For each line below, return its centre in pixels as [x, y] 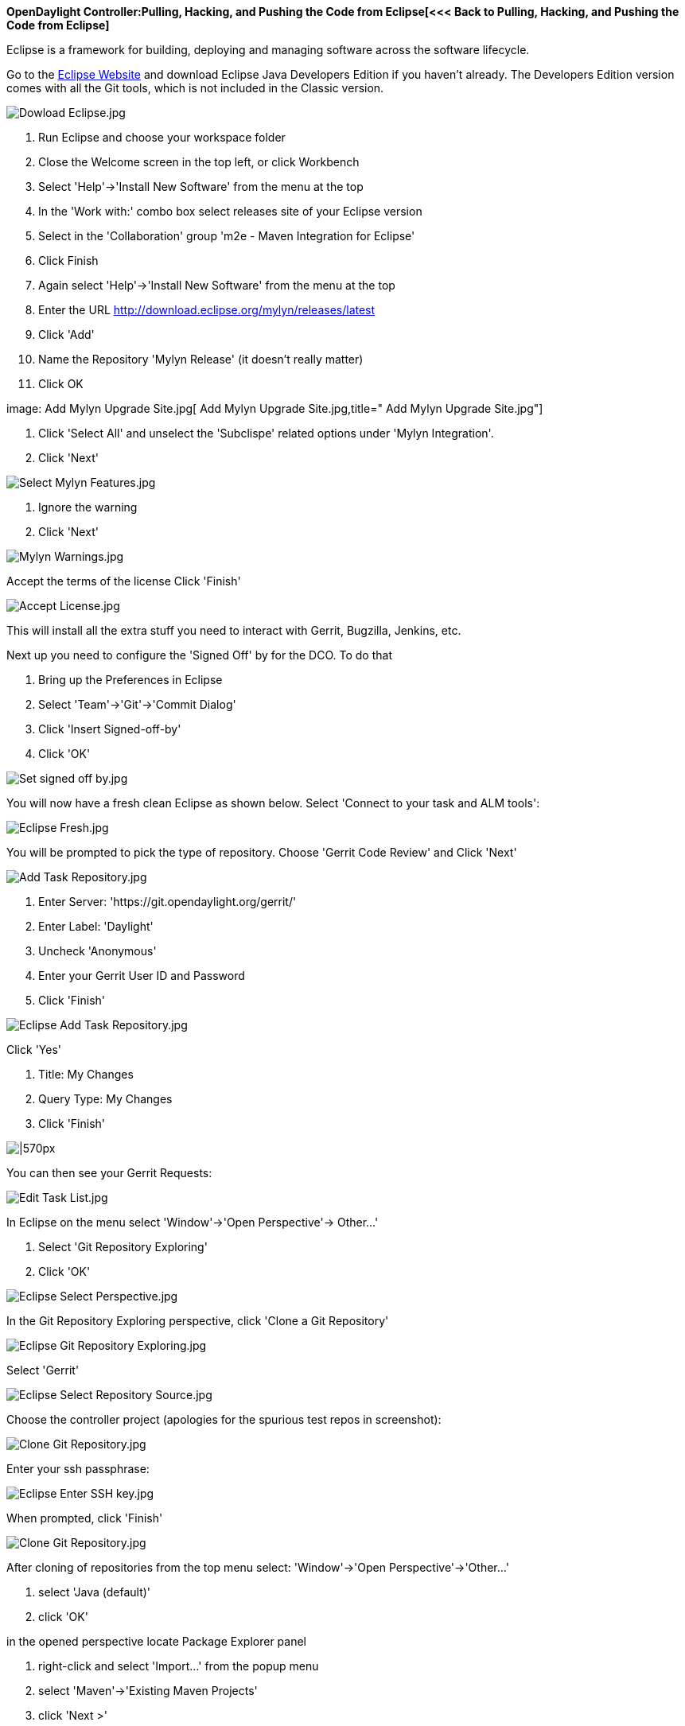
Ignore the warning [88, 507]
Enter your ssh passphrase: [78, 1469]
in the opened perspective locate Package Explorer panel [156, 1641]
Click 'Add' [66, 334]
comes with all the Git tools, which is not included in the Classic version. [195, 88]
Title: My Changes [86, 1074]
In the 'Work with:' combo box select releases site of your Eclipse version [230, 211]
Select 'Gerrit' [43, 1370]
